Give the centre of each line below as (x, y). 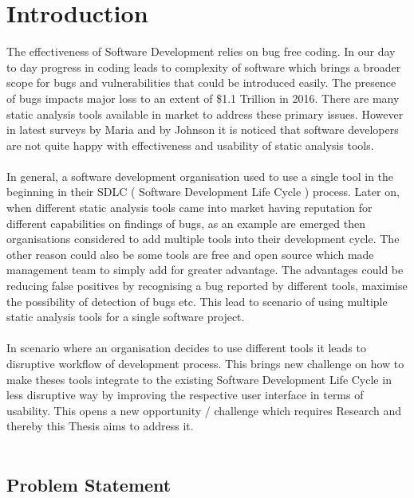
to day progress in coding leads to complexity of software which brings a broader (204, 67)
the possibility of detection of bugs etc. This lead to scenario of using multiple (197, 301)
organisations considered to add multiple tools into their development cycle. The (203, 239)
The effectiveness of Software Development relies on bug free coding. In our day (201, 51)
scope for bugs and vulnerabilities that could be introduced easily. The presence (201, 82)
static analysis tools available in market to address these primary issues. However (205, 114)
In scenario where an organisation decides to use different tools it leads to (186, 348)
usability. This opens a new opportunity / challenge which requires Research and (204, 410)
